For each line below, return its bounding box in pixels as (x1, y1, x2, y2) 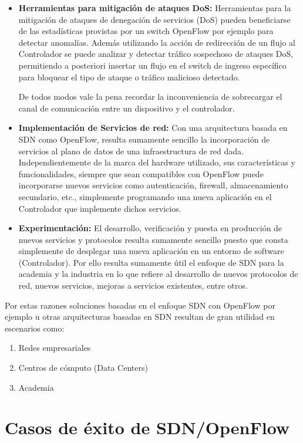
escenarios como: (5, 322, 65, 334)
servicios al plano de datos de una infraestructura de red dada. (18, 144, 244, 157)
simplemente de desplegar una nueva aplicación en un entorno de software (18, 245, 284, 257)
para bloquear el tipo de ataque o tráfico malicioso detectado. (18, 70, 240, 83)
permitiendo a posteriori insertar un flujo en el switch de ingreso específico (18, 59, 287, 71)
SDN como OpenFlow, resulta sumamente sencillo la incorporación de (18, 133, 270, 145)
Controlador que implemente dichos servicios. (18, 202, 181, 214)
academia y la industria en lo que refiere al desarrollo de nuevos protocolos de (18, 268, 298, 280)
